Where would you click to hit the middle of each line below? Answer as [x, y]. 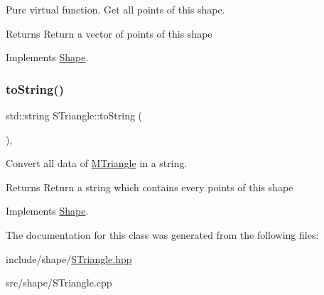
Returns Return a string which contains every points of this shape [150, 187]
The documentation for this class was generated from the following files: [162, 234]
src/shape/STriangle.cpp [59, 283]
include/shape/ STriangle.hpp [69, 258]
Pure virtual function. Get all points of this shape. [115, 9]
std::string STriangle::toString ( [74, 115]
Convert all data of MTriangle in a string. [97, 163]
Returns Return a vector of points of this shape [109, 33]
